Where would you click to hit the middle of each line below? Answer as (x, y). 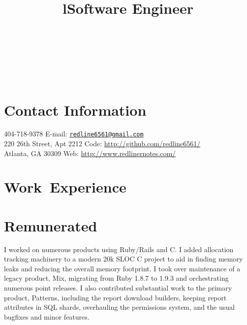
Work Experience (65, 187)
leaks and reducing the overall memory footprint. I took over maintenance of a (122, 268)
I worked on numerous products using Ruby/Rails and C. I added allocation (119, 249)
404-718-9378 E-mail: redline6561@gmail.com (74, 134)
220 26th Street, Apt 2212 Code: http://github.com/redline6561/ (102, 143)
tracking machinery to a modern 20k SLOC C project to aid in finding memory (123, 259)
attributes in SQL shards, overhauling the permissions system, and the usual (119, 307)
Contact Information (75, 110)
